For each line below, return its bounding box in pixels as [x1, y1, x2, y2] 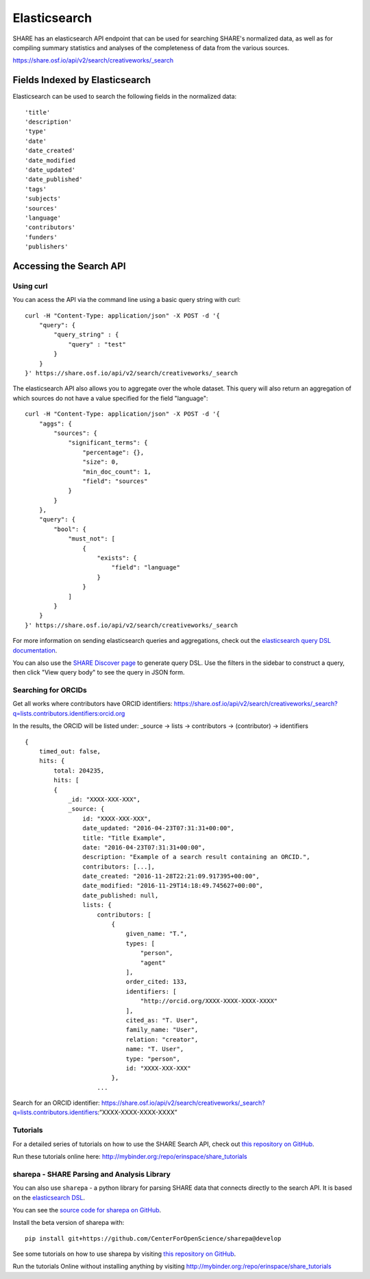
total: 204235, [53, 766, 105, 775]
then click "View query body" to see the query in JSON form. [12, 668, 185, 677]
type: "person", [125, 1055, 181, 1063]
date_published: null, [82, 891, 159, 899]
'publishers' [25, 243, 69, 250]
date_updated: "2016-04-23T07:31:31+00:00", [82, 824, 234, 832]
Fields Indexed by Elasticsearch [12, 74, 151, 86]
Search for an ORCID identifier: [12, 1099, 100, 1107]
